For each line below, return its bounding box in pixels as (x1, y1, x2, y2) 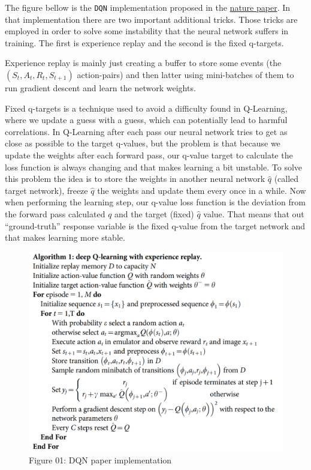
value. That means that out (203, 207, 304, 220)
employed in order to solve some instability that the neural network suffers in (5, 25, 289, 37)
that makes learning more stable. (5, 231, 125, 244)
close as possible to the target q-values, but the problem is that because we (5, 137, 280, 149)
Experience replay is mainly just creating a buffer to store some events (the (5, 56, 282, 69)
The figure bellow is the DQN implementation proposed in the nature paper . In (5, 1, 291, 13)
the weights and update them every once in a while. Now (97, 184, 306, 196)
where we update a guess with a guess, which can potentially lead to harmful (5, 113, 288, 126)
